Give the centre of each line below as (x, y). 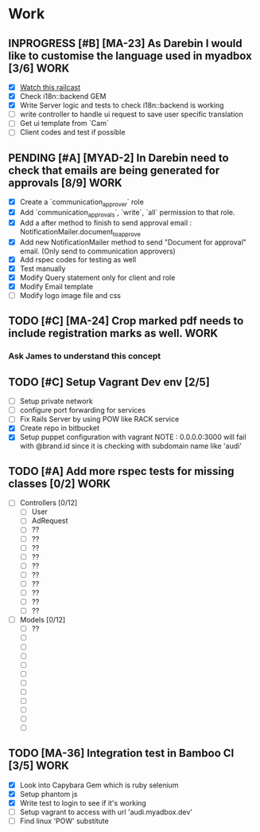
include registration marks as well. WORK (113, 334)
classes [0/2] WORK (60, 483)
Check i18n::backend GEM (63, 96)
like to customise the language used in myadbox (130, 55)
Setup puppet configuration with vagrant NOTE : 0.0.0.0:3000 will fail (133, 437)
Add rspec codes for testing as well (78, 259)
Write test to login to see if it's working (83, 803)
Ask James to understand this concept (85, 356)
